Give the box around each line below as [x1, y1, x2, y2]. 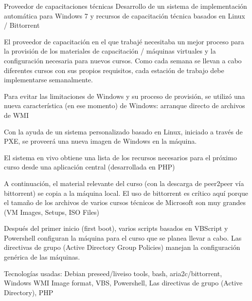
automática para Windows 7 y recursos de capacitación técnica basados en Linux [4, 10, 245, 20]
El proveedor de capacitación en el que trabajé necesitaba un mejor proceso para [4, 36, 244, 46]
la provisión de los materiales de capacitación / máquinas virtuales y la [4, 46, 216, 56]
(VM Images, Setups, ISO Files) [4, 207, 100, 217]
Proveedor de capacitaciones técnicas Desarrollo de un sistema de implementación [4, 1, 247, 11]
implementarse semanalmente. [4, 75, 93, 85]
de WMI [4, 110, 29, 120]
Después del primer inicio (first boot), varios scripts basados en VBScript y [4, 223, 228, 233]
